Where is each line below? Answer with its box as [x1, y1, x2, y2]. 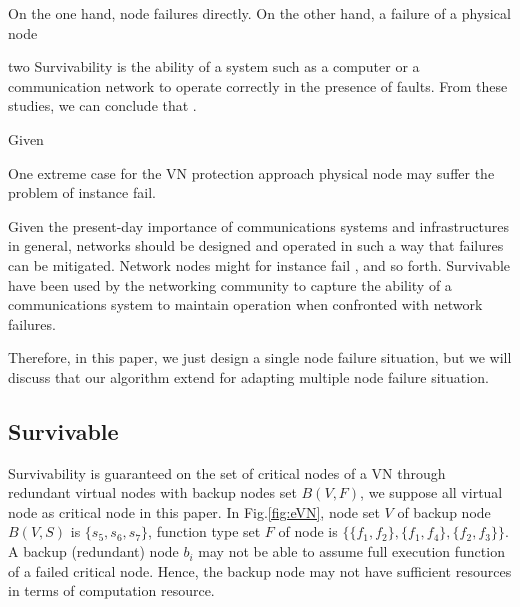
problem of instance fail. [8, 182, 156, 203]
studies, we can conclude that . [8, 95, 197, 116]
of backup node [397, 501, 491, 522]
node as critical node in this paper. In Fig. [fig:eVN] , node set [8, 501, 380, 522]
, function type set [148, 521, 261, 542]
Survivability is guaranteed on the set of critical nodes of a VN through [8, 462, 446, 483]
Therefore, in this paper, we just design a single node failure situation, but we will [8, 347, 512, 368]
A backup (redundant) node [8, 541, 179, 562]
